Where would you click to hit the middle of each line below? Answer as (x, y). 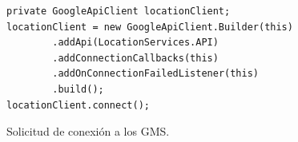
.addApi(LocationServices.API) (135, 43)
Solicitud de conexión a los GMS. (88, 131)
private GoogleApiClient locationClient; (119, 11)
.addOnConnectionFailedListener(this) (155, 74)
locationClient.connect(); (78, 105)
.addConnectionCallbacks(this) (135, 58)
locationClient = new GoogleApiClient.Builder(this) (150, 27)
